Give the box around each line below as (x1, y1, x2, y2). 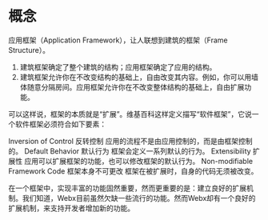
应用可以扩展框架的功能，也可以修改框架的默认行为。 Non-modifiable (23, 156, 254, 166)
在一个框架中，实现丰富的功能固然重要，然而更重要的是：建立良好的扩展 (8, 183, 246, 193)
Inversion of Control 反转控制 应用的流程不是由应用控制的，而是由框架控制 (8, 136, 253, 146)
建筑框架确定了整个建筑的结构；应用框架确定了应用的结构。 (19, 62, 217, 72)
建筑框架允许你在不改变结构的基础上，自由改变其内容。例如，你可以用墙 (19, 72, 258, 82)
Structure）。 (8, 45, 50, 54)
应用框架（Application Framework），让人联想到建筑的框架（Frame (8, 35, 228, 45)
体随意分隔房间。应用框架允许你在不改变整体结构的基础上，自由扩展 (19, 82, 245, 92)
